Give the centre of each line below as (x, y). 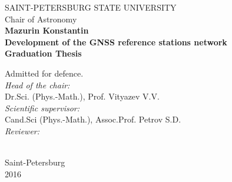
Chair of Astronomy (41, 19)
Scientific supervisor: (42, 107)
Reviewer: (22, 130)
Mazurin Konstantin (47, 30)
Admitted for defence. (44, 73)
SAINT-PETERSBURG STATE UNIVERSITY (91, 7)
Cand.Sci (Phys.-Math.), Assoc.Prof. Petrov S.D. (93, 119)
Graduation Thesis (43, 53)
